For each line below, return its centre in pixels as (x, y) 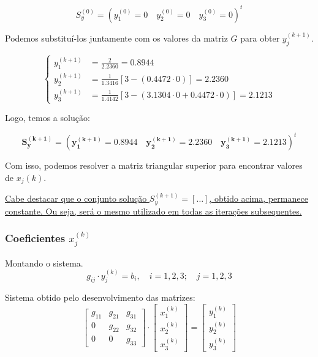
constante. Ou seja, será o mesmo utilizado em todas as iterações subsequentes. (153, 211)
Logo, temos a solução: (47, 118)
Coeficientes (35, 238)
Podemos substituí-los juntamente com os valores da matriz (116, 38)
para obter (260, 38)
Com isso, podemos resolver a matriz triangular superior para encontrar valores (154, 165)
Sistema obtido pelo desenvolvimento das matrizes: (100, 297)
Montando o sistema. (44, 263)
